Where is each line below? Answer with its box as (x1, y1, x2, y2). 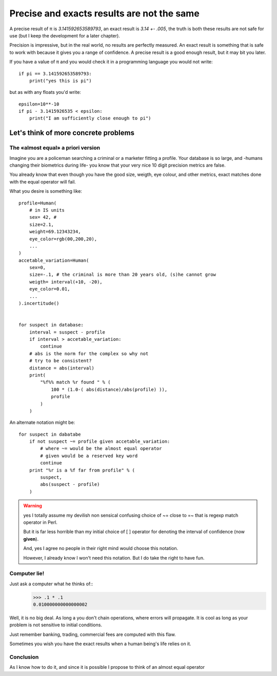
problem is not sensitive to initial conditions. (9, 622, 103, 628)
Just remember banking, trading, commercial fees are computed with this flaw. (9, 631, 176, 638)
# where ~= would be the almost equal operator (40, 446, 162, 452)
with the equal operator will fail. (9, 178, 76, 185)
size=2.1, (29, 221, 54, 228)
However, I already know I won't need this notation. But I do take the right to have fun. (23, 555, 205, 561)
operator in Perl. (23, 519, 57, 525)
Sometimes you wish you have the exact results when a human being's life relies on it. (9, 641, 192, 647)
